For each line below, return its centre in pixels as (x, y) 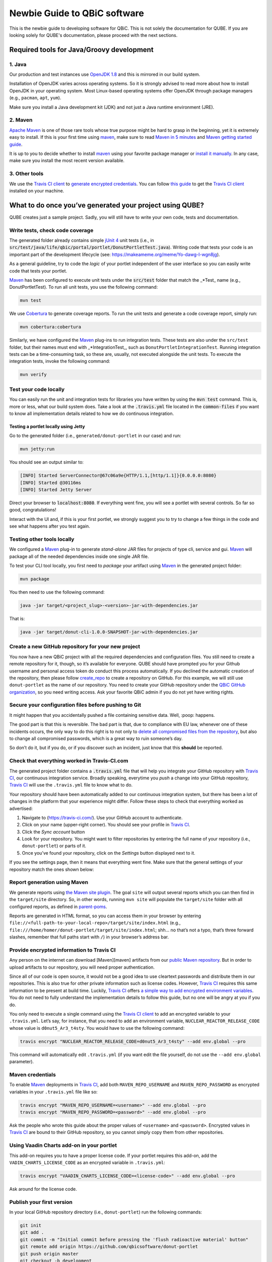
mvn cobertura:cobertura (51, 327)
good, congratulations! (33, 510)
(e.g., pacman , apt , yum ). (35, 98)
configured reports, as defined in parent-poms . (58, 907)
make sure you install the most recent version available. (67, 161)
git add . (32, 1232)
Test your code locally (37, 389)
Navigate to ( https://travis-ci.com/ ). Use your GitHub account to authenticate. (102, 817)
